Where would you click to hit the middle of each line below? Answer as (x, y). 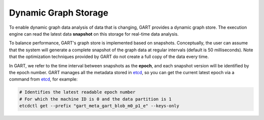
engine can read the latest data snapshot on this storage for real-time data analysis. (94, 34)
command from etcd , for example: (43, 79)
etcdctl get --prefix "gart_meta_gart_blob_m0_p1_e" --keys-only (99, 106)
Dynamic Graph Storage (59, 13)
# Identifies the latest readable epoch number (77, 92)
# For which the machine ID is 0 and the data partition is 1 (95, 99)
